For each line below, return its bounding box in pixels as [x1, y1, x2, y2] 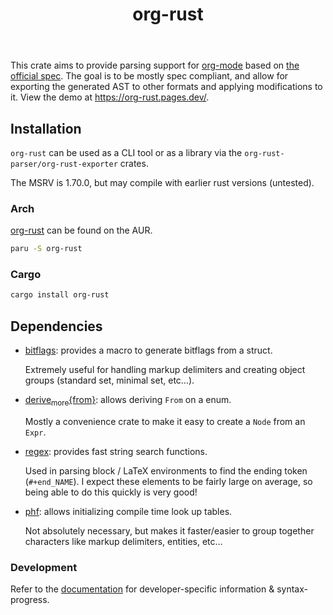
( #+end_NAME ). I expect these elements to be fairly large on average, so [24, 475, 313, 487]
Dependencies [10, 318, 103, 335]
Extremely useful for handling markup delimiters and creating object [24, 364, 306, 376]
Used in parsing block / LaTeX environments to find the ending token [24, 464, 308, 477]
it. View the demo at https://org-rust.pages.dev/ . [10, 91, 210, 103]
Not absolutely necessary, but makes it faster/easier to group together [24, 524, 315, 537]
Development [10, 560, 78, 574]
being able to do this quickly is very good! [24, 486, 198, 498]
